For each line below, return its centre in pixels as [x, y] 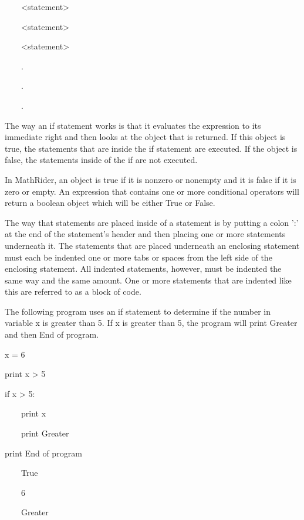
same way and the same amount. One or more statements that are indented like [148, 280]
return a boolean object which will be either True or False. [110, 203]
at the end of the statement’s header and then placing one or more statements [145, 234]
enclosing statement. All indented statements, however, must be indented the [143, 269]
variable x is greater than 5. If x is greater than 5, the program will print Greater [151, 323]
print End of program [43, 453]
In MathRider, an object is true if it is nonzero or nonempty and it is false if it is [151, 179]
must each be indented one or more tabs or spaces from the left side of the [139, 257]
